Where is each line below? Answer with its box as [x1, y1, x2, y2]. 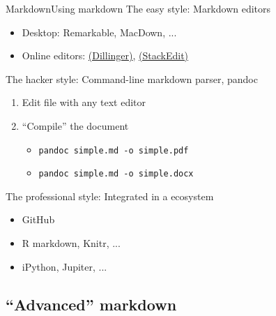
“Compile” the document [22, 118, 129, 133]
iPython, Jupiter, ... [22, 259, 107, 273]
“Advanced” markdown [6, 293, 177, 315]
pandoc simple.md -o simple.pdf [38, 145, 189, 156]
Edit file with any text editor [22, 95, 146, 110]
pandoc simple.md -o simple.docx [38, 169, 194, 179]
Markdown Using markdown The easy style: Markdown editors [6, 1, 271, 15]
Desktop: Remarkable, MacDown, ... [22, 24, 177, 39]
